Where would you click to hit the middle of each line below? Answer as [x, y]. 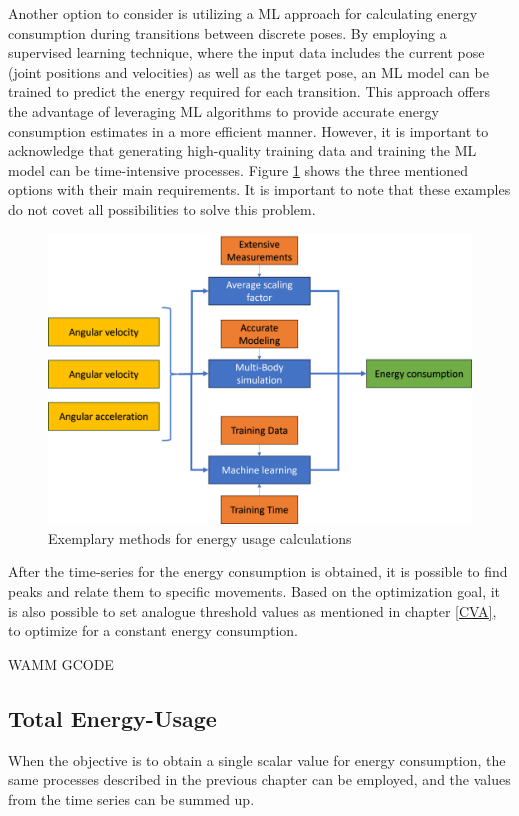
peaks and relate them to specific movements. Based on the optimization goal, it [254, 590]
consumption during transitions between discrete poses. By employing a [227, 32]
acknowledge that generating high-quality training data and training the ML [242, 150]
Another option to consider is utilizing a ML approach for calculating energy [243, 13]
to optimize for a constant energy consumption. [153, 630]
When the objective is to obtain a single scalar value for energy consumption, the [257, 759]
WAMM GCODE [61, 663]
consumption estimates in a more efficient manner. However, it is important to [248, 130]
